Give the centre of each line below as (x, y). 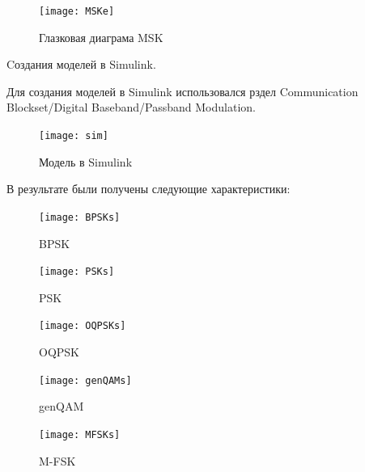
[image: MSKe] (77, 11)
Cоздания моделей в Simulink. (81, 64)
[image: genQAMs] (85, 380)
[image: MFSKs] (80, 434)
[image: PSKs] (77, 272)
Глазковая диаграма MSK (101, 37)
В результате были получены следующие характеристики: (149, 189)
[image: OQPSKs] (83, 326)
